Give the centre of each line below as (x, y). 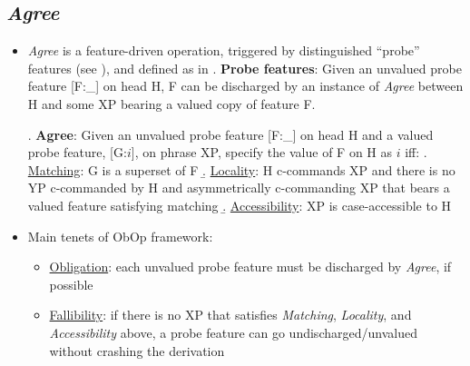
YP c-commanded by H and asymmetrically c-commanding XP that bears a (239, 188)
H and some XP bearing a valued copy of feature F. (171, 103)
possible (71, 284)
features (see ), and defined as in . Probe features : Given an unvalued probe (245, 68)
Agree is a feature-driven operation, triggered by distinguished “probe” (224, 50)
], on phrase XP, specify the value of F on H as (261, 152)
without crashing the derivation (137, 350)
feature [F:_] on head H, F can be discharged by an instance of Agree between (245, 86)
